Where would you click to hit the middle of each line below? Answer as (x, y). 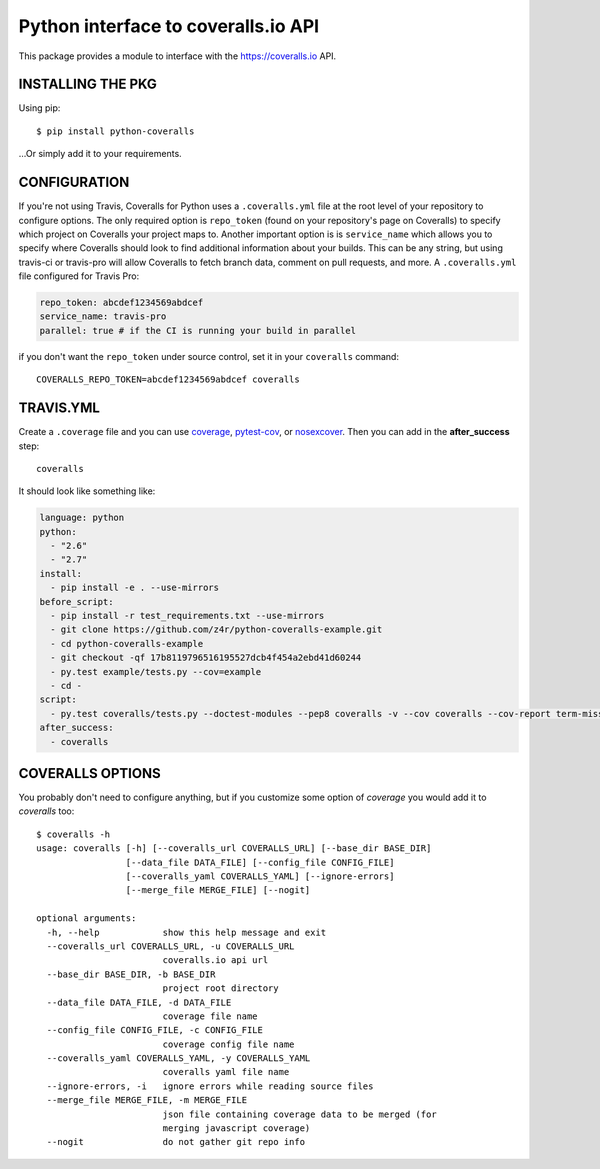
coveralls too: (46, 811)
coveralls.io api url (215, 960)
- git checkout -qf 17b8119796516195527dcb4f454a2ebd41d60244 (206, 658)
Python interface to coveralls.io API (169, 26)
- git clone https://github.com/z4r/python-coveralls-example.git (216, 629)
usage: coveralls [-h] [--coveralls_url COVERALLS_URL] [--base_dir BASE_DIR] (234, 848)
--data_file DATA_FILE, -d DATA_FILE (139, 1002)
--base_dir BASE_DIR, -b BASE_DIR (131, 974)
